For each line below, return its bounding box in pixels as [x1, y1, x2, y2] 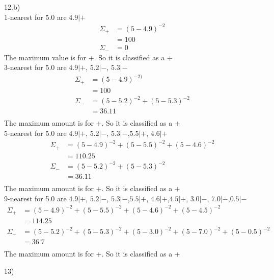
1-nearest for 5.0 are [4, 11, 67, 22]
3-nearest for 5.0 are [4, 62, 67, 73]
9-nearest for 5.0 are [4, 193, 67, 203]
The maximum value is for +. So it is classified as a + [4, 52, 173, 62]
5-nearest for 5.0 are [4, 128, 67, 138]
